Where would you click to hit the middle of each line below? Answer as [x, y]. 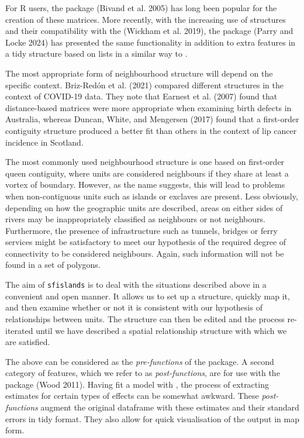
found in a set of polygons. [53, 265]
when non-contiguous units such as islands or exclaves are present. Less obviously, [152, 196]
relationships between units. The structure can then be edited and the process [145, 318]
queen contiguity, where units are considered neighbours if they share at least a [147, 173]
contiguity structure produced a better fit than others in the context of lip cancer [151, 130]
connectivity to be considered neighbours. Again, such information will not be [145, 253]
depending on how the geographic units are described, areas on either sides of [144, 207]
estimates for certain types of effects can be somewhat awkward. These [132, 396]
